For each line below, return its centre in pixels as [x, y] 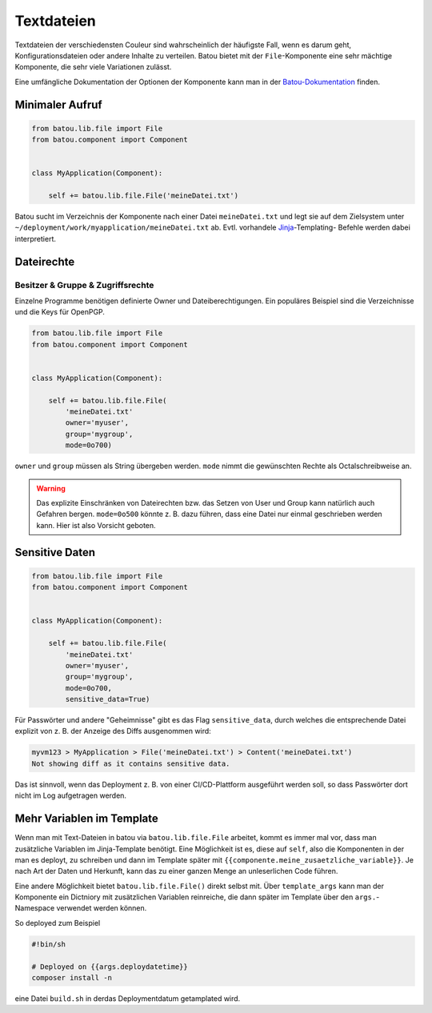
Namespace [35, 908]
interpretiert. [35, 238]
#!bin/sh [49, 944]
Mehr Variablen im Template [87, 819]
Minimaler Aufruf [59, 104]
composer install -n [72, 978]
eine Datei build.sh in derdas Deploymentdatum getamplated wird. [128, 999]
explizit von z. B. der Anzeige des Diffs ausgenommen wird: [113, 731]
